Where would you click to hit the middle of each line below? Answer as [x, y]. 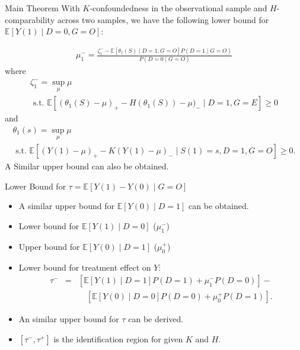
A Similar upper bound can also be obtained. [87, 166]
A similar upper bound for [67, 206]
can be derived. [156, 319]
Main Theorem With [42, 8]
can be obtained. [219, 206]
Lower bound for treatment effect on [85, 267]
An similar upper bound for [69, 319]
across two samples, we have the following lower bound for [163, 19]
